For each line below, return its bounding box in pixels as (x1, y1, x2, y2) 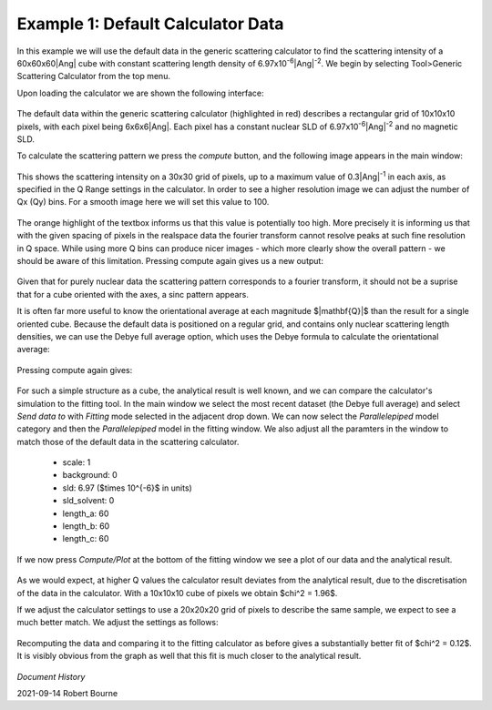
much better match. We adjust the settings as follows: (16, 617, 219, 628)
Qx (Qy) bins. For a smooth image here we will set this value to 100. (16, 197, 270, 208)
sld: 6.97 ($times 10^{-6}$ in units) (62, 482, 193, 493)
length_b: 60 (62, 521, 110, 532)
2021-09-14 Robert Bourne (16, 687, 118, 698)
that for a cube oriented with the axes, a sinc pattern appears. (16, 289, 250, 299)
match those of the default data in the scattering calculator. (16, 436, 240, 447)
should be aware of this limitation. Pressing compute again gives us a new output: (16, 256, 323, 267)
